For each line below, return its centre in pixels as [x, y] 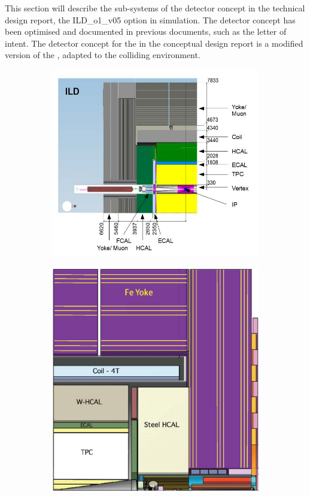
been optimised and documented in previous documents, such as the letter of [146, 31]
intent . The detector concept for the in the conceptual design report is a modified [154, 43]
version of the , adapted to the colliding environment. [103, 55]
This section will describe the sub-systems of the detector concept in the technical [155, 8]
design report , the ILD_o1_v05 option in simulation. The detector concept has [150, 19]
